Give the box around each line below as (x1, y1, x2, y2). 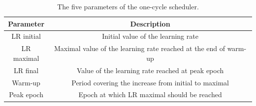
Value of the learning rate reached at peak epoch (76, 65, 224, 75)
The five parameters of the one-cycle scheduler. (57, 1, 199, 11)
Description (130, 18, 170, 28)
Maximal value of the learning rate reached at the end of (54, 43, 225, 53)
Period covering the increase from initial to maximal (71, 77, 229, 87)
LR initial (11, 31, 41, 41)
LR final (13, 65, 39, 75)
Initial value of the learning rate (102, 31, 198, 41)
